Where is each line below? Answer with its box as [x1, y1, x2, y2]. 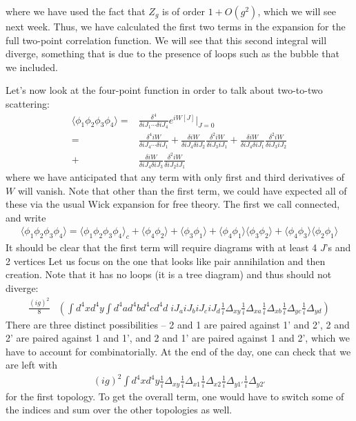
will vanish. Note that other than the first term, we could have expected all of [17, 183, 347, 197]
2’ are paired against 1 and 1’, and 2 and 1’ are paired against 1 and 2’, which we [6, 331, 350, 345]
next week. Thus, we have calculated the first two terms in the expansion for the [6, 19, 346, 33]
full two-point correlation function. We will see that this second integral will [6, 32, 327, 47]
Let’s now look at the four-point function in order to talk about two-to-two [6, 83, 323, 97]
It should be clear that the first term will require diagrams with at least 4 [6, 240, 317, 255]
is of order [162, 4, 206, 18]
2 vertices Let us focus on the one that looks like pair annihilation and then [6, 253, 326, 268]
